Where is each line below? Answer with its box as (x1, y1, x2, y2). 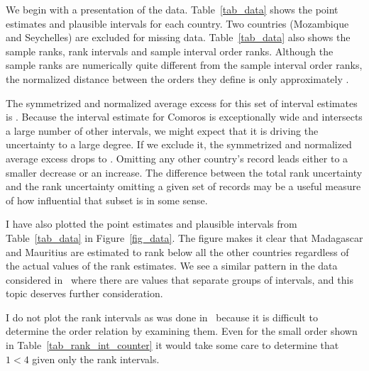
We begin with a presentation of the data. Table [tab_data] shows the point (6, 2, 338, 16)
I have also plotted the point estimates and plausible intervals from (6, 216, 297, 231)
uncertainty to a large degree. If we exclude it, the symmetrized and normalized (6, 137, 352, 152)
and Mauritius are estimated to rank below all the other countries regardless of (6, 244, 349, 259)
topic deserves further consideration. (6, 286, 163, 301)
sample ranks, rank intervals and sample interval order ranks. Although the (6, 43, 334, 58)
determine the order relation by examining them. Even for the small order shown (6, 323, 358, 338)
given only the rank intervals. (32, 351, 160, 366)
